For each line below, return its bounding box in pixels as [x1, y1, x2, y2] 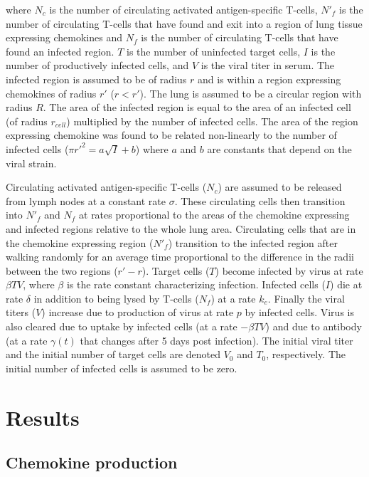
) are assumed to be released [218, 179, 342, 194]
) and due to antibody [265, 319, 362, 334]
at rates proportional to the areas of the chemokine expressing [79, 207, 350, 222]
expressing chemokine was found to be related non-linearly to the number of [6, 127, 337, 142]
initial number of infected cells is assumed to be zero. [6, 360, 237, 375]
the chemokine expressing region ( [6, 235, 154, 250]
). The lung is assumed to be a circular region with [139, 85, 362, 100]
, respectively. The [266, 347, 346, 362]
